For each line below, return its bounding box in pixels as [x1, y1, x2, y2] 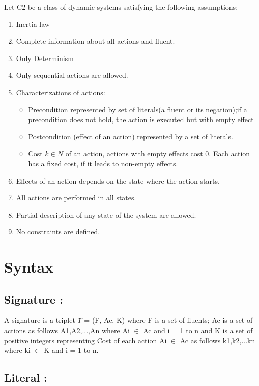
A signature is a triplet [4, 315, 75, 325]
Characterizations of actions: [16, 86, 105, 97]
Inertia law [16, 18, 50, 29]
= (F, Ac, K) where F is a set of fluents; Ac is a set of [84, 315, 253, 325]
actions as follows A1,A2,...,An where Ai [4, 325, 130, 336]
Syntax [4, 256, 54, 277]
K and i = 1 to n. [44, 345, 99, 355]
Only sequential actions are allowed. [16, 70, 128, 80]
